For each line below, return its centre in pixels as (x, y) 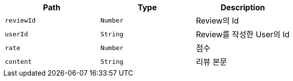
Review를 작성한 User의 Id (243, 34)
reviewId (20, 20)
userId (16, 34)
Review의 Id (217, 21)
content (18, 61)
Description (243, 7)
